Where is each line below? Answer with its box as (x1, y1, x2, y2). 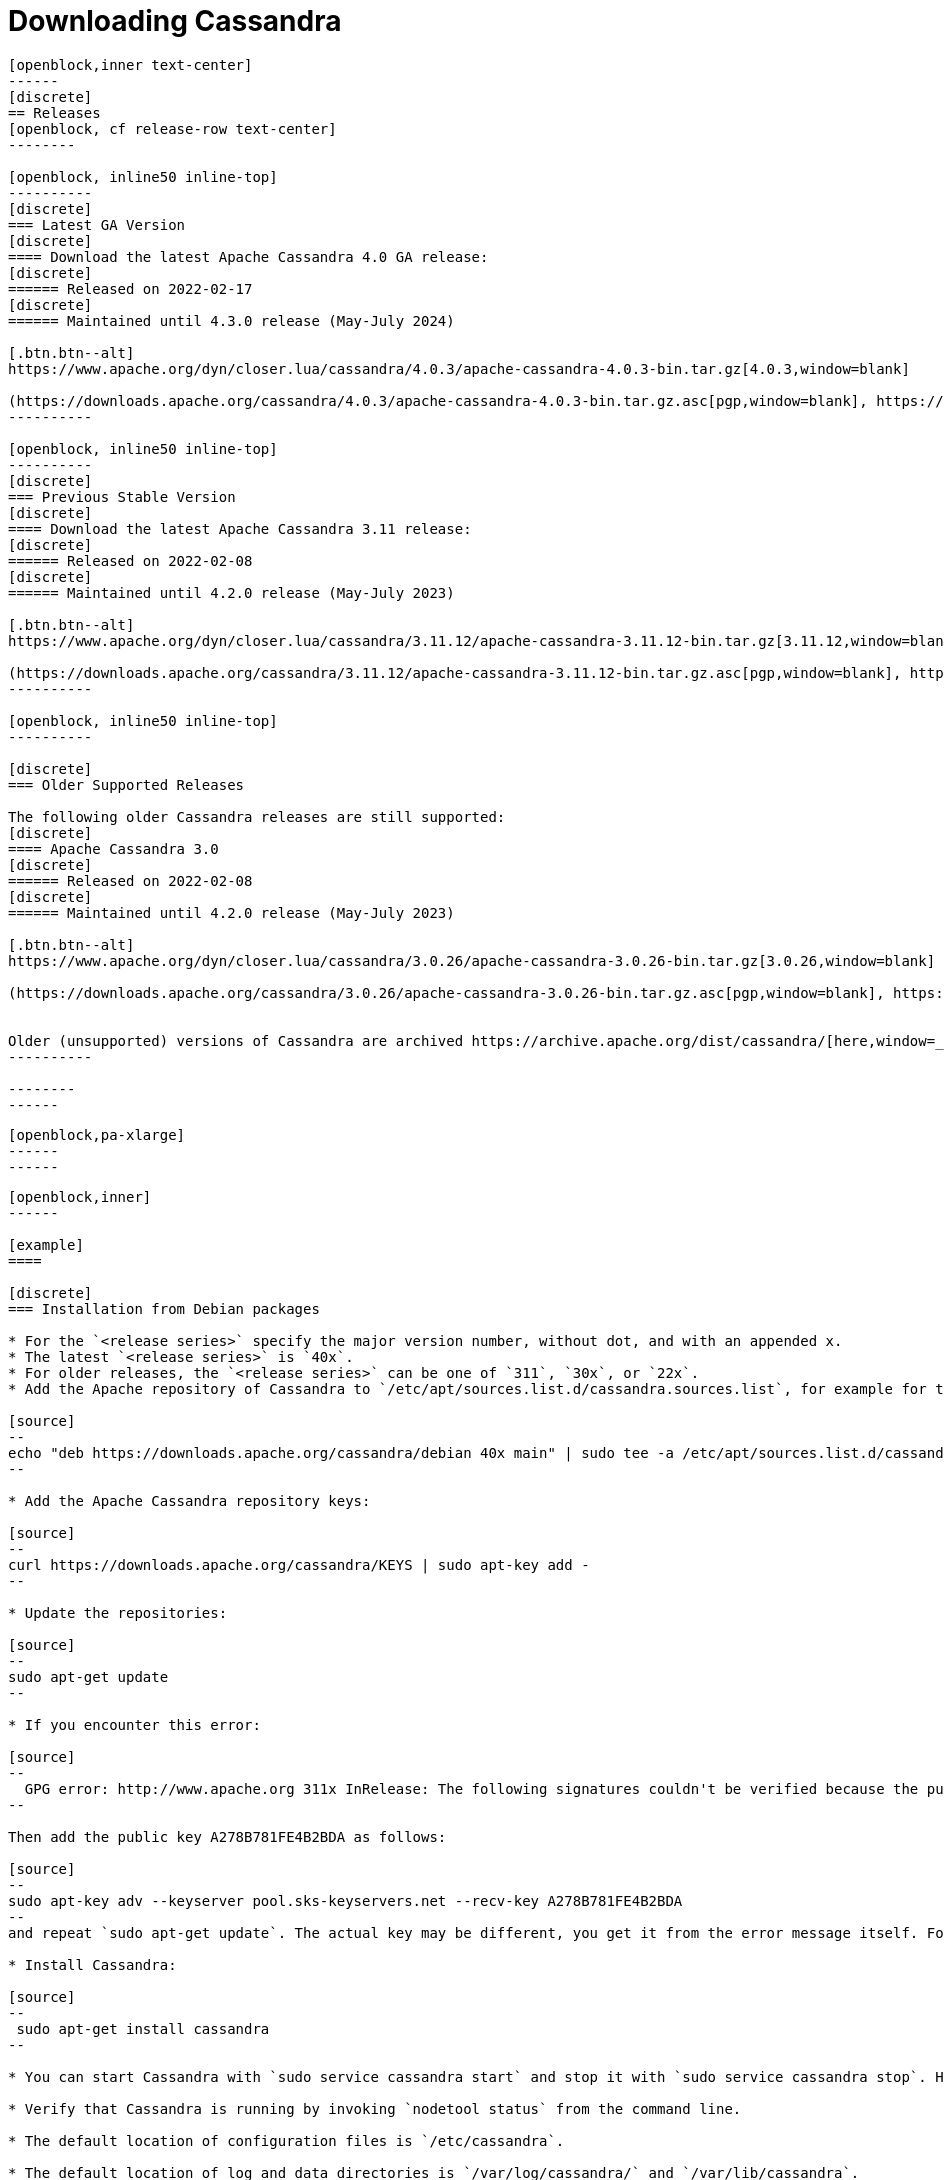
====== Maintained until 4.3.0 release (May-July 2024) (8, 312, 455, 329)
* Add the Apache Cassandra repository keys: (8, 1492, 371, 1509)
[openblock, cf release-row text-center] (8, 120, 337, 137)
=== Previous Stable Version (8, 488, 236, 505)
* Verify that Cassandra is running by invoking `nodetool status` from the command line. (8, 2100, 742, 2117)
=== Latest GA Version (8, 216, 186, 233)
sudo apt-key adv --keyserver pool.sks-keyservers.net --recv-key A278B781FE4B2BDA (8, 1892, 683, 1909)
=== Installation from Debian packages (8, 1300, 320, 1317)
